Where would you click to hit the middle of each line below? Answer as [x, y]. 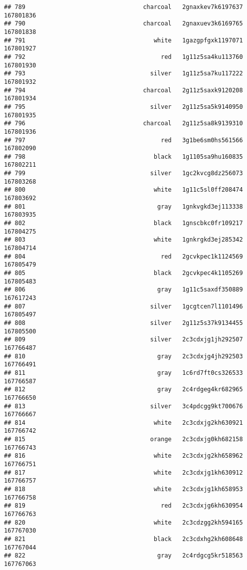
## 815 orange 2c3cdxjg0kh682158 [123, 439]
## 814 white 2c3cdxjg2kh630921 [123, 423]
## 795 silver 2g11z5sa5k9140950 [123, 107]
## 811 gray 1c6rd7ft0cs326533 [123, 373]
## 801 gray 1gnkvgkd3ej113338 [123, 206]
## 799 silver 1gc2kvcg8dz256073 [123, 173]
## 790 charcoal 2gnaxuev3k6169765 [123, 24]
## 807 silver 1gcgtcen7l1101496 [123, 306]
